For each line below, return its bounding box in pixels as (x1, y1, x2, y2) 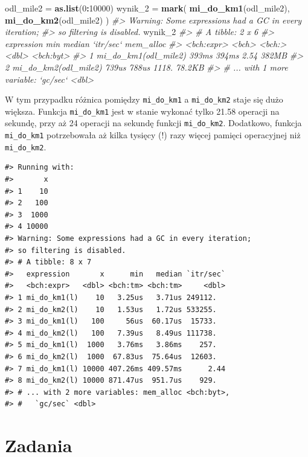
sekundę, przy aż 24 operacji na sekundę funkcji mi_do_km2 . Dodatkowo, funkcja (5, 117, 302, 129)
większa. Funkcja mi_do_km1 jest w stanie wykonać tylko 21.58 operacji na (5, 104, 280, 117)
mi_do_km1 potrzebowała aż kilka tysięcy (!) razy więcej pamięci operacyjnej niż (5, 129, 301, 141)
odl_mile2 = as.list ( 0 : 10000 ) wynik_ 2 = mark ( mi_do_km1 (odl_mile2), (5, 2, 290, 14)
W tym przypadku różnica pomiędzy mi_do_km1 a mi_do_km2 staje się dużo (5, 93, 283, 106)
